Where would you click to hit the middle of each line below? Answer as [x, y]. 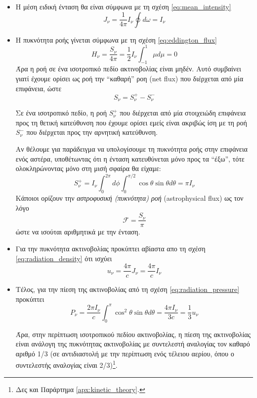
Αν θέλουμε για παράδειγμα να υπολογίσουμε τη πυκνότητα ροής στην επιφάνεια [131, 149]
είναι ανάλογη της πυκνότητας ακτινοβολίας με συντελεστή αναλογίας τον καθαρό [133, 344]
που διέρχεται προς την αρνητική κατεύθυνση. [92, 132]
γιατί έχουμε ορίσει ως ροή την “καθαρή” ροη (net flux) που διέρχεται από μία [129, 79]
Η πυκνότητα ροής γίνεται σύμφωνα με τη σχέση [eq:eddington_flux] [116, 39]
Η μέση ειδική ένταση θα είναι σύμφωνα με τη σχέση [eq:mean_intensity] [123, 6]
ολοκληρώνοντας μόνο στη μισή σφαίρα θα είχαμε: [88, 168]
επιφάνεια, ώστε [39, 88]
